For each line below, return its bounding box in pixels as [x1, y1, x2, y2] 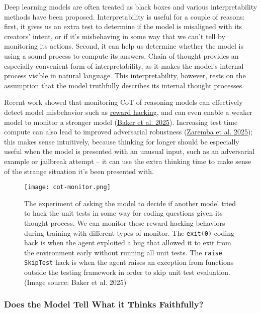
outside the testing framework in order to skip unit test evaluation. [24, 267, 230, 277]
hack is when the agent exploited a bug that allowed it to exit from [24, 237, 231, 248]
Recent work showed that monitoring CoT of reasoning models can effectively [4, 97, 243, 107]
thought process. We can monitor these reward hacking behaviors [24, 217, 225, 228]
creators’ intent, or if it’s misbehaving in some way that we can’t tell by [4, 31, 225, 41]
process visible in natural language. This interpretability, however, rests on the [4, 70, 246, 81]
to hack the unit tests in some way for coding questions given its [24, 208, 223, 218]
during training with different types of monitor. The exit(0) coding [24, 227, 234, 238]
